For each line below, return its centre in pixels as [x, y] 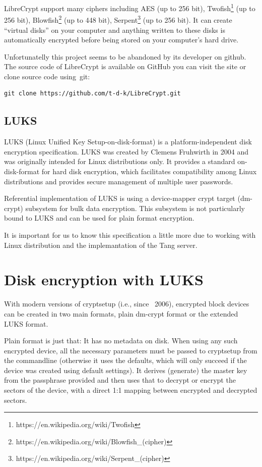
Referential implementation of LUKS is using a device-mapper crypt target [120, 198]
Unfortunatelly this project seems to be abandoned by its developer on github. [125, 56]
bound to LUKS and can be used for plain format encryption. [99, 218]
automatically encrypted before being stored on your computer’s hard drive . [121, 40]
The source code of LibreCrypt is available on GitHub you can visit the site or [125, 66]
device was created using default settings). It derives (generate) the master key [126, 370]
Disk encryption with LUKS [104, 279]
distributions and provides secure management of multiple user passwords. [119, 181]
